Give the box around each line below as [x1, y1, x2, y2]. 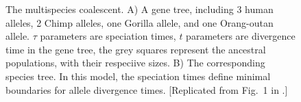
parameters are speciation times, [40, 29, 176, 43]
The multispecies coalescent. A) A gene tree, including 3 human [5, 2, 274, 16]
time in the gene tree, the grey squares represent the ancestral [5, 42, 266, 56]
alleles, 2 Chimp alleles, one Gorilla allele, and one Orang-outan [5, 15, 274, 29]
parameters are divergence [186, 29, 296, 43]
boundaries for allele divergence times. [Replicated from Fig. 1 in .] [5, 82, 288, 97]
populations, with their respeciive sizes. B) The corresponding [5, 55, 265, 70]
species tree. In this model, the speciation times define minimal [5, 68, 271, 83]
